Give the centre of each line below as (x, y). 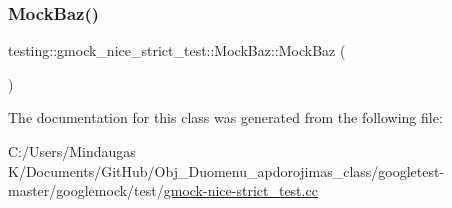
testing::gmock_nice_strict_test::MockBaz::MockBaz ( (177, 50)
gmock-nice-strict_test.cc (240, 190)
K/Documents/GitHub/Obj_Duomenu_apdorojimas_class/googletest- (226, 170)
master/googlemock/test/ (86, 190)
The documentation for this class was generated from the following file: (225, 117)
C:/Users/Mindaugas (72, 151)
